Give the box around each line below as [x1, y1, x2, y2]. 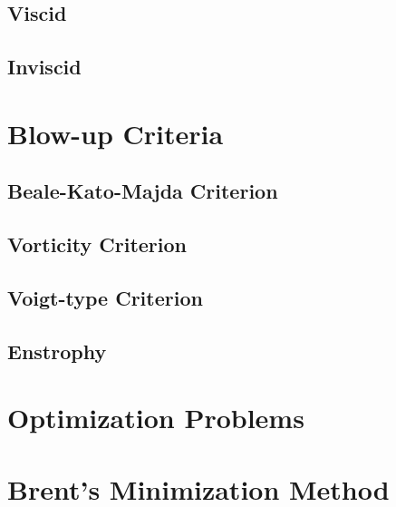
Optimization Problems [7, 399, 304, 436]
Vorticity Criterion [7, 230, 187, 258]
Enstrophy [7, 336, 107, 365]
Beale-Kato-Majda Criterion [7, 177, 278, 205]
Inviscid [7, 53, 82, 81]
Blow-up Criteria [7, 114, 224, 151]
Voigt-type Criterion [7, 283, 203, 311]
